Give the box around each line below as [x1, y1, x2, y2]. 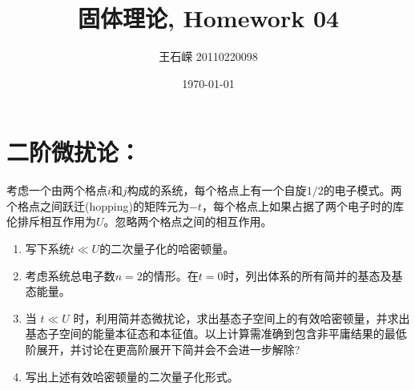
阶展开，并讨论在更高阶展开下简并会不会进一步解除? [25, 341, 300, 357]
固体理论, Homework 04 [77, 2, 340, 34]
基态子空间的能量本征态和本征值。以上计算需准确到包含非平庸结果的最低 [25, 325, 407, 342]
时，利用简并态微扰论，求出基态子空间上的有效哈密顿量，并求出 [73, 309, 410, 326]
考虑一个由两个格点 [6, 182, 107, 199]
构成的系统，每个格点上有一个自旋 [127, 182, 307, 199]
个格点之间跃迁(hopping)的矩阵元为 [6, 197, 189, 214]
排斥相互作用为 [17, 213, 96, 230]
